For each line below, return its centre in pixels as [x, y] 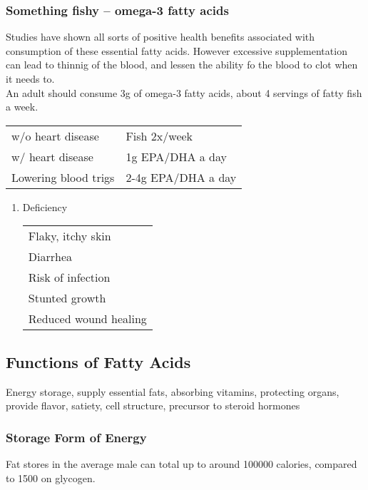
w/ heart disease [52, 156]
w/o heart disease [55, 136]
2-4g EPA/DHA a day [181, 177]
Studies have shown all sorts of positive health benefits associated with [160, 37]
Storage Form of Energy [76, 437]
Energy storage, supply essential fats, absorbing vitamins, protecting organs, [173, 391]
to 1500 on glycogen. [51, 478]
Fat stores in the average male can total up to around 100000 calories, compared [182, 463]
